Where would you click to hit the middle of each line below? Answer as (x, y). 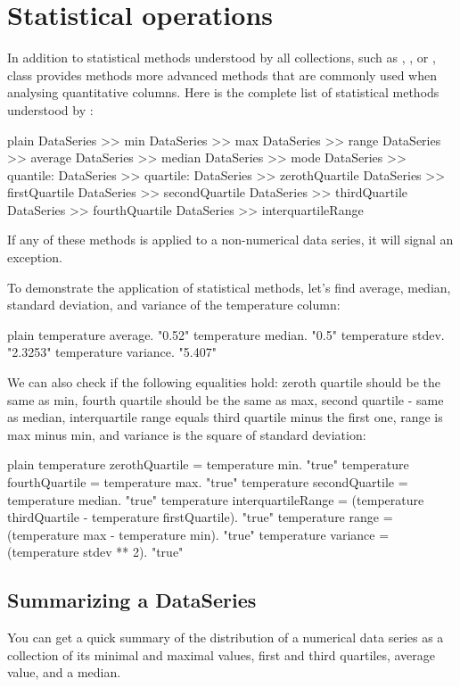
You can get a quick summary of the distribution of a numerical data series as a (226, 637)
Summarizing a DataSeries (132, 600)
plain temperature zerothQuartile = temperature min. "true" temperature (208, 464)
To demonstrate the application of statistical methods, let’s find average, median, (229, 287)
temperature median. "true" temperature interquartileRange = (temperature (216, 499)
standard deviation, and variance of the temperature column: (174, 305)
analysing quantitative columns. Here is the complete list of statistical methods (223, 92)
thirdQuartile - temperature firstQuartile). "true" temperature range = (200, 517)
